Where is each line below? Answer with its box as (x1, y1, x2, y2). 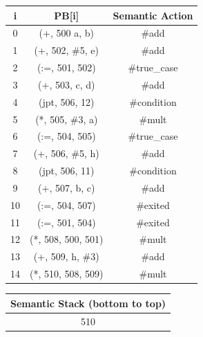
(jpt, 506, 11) (39, 163, 95, 178)
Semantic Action (113, 8, 193, 22)
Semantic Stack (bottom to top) (10, 295, 166, 310)
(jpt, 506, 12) (39, 94, 95, 109)
